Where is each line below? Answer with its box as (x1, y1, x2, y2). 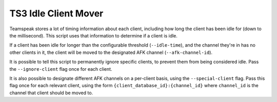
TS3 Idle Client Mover (9, 8, 104, 19)
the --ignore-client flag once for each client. (9, 66, 112, 72)
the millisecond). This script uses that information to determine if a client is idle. (9, 32, 178, 38)
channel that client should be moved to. (9, 90, 93, 96)
